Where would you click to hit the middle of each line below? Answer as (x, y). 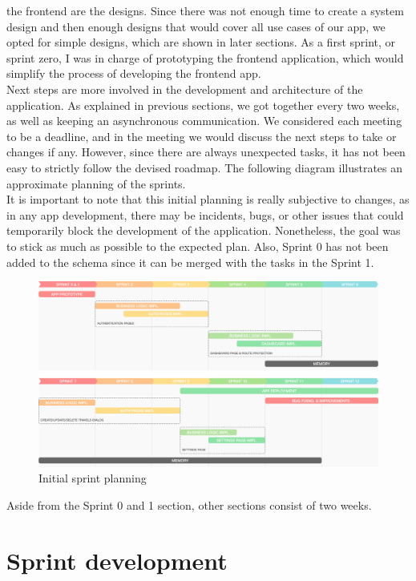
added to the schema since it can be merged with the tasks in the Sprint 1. (190, 262)
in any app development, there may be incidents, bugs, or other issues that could (205, 214)
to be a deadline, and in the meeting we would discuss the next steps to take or (202, 136)
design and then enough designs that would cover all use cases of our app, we (196, 26)
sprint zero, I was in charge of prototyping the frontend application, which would (205, 57)
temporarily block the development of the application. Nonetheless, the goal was (204, 230)
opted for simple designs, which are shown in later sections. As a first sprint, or (201, 42)
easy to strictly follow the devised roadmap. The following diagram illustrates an (205, 167)
